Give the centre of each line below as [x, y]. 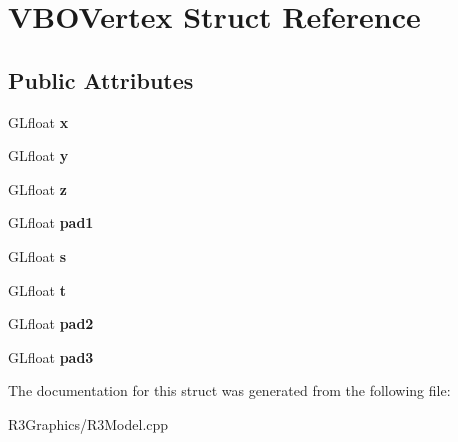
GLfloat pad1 [51, 222]
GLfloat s [37, 255]
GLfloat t [37, 289]
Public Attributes [101, 79]
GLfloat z [37, 188]
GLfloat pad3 [51, 356]
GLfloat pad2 [51, 323]
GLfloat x [38, 121]
